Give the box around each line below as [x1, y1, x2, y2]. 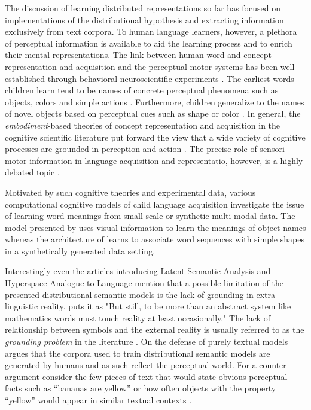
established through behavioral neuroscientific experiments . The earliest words [5, 72, 294, 84]
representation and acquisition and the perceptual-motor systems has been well [5, 60, 295, 72]
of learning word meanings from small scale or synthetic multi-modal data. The [5, 209, 295, 222]
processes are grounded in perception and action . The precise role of [5, 142, 257, 155]
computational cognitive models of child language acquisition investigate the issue [5, 198, 304, 210]
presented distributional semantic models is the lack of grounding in [5, 288, 254, 300]
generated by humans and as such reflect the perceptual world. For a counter [5, 359, 286, 371]
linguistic [5, 300, 38, 312]
